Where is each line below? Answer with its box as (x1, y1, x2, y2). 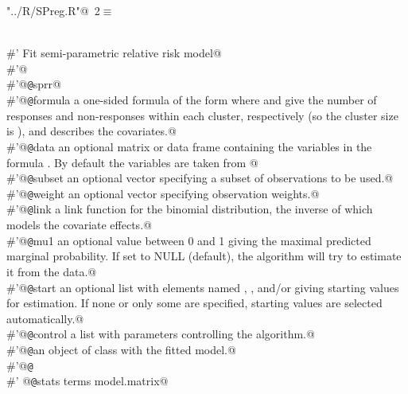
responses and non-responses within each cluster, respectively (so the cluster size (6, 107, 398, 123)
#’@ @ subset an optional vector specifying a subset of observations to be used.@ (6, 170, 394, 186)
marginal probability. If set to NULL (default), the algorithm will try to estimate (6, 248, 402, 264)
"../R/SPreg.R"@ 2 (6, 2, 100, 18)
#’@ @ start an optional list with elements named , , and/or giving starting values (6, 279, 399, 295)
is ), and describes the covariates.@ (6, 123, 177, 139)
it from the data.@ (6, 263, 97, 279)
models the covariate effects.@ (6, 217, 152, 233)
